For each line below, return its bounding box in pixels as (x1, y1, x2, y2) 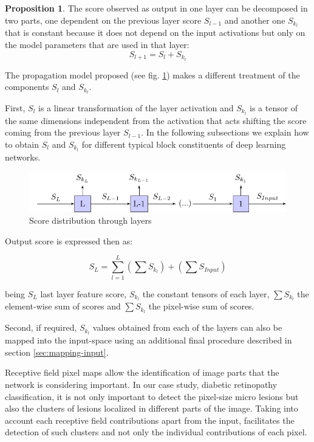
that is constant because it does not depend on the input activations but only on (5, 26, 305, 39)
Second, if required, (5, 321, 77, 334)
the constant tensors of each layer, (142, 287, 270, 300)
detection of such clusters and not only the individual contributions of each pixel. (5, 426, 307, 438)
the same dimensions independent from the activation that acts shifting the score (5, 114, 307, 126)
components (5, 80, 49, 93)
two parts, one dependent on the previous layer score (5, 13, 202, 26)
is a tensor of (250, 101, 298, 114)
